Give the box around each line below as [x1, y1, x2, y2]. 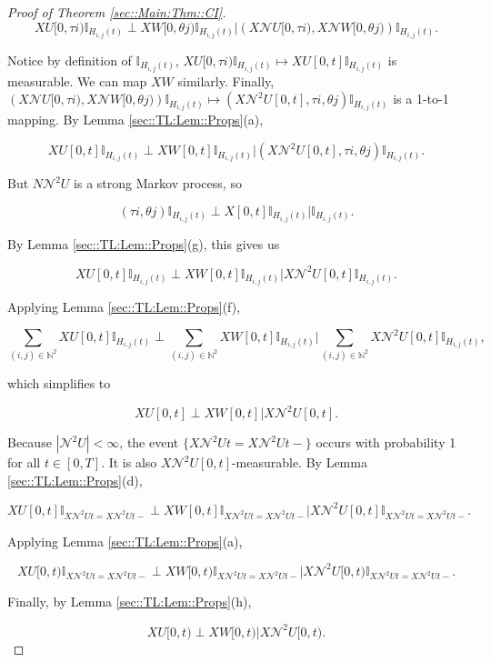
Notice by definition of [7, 50, 132, 69]
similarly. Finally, [177, 71, 275, 90]
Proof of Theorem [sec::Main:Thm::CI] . [7, 3, 226, 21]
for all [7, 453, 41, 472]
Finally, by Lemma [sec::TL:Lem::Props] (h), [7, 592, 252, 611]
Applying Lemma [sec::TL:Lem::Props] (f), [7, 297, 241, 316]
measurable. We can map [7, 71, 147, 90]
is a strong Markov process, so [74, 174, 242, 193]
